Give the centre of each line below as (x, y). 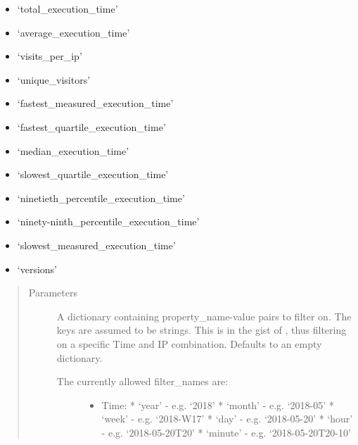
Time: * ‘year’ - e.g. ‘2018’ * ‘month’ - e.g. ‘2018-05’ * (218, 405)
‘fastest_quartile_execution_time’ (91, 126)
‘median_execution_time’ (73, 150)
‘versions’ (37, 269)
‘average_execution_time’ (73, 32)
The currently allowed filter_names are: (142, 381)
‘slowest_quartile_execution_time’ (93, 174)
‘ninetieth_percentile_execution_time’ (101, 198)
